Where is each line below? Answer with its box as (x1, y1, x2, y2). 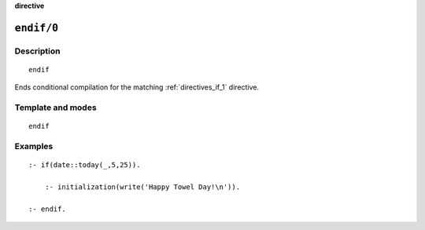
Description (14, 46, 61, 57)
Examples (14, 141, 54, 152)
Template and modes (14, 102, 98, 113)
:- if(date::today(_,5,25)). (28, 161, 141, 170)
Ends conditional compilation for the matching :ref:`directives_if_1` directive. (14, 82, 260, 92)
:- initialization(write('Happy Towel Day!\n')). (44, 183, 240, 192)
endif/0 (14, 21, 59, 35)
